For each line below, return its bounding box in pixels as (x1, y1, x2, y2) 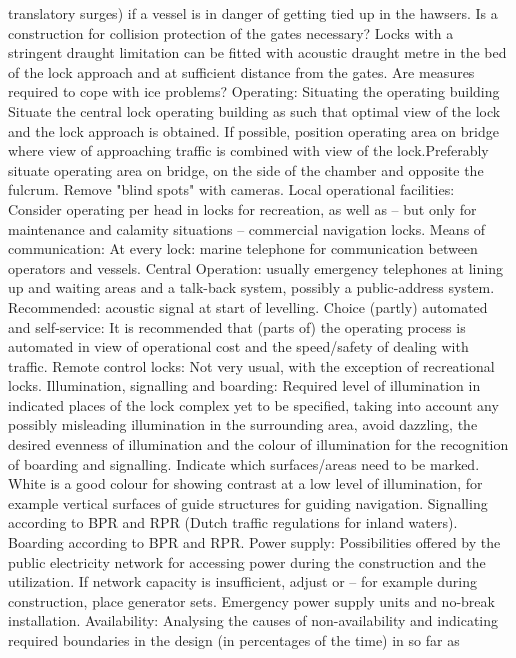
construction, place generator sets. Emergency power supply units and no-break (8, 590, 495, 611)
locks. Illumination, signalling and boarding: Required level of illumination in (8, 375, 481, 396)
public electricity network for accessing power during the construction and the (8, 551, 486, 572)
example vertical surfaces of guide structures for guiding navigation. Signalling (8, 492, 488, 513)
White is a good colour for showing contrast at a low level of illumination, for (8, 473, 483, 494)
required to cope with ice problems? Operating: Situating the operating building (8, 81, 500, 102)
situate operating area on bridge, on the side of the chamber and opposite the (8, 159, 484, 180)
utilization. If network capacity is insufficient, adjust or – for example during (8, 571, 478, 592)
